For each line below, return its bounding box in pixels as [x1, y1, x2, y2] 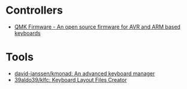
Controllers [5, 4, 64, 17]
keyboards [14, 29, 41, 36]
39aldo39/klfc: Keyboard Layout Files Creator [14, 76, 127, 83]
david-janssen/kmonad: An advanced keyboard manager [14, 69, 155, 77]
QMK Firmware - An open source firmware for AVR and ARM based [14, 23, 181, 30]
